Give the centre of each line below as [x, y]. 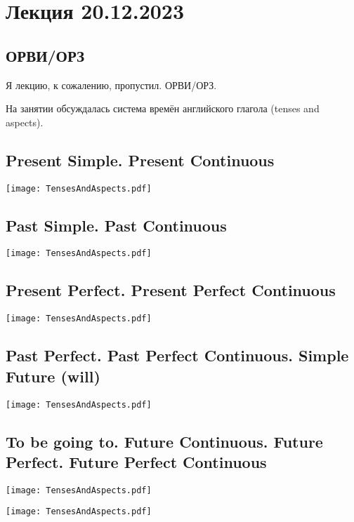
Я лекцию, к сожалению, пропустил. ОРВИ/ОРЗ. [111, 85]
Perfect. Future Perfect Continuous [136, 461]
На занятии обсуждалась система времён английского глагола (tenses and [163, 108]
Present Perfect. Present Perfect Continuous [171, 290]
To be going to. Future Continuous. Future [164, 441]
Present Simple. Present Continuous [140, 160]
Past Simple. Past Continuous [116, 225]
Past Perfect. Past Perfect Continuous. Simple [177, 355]
